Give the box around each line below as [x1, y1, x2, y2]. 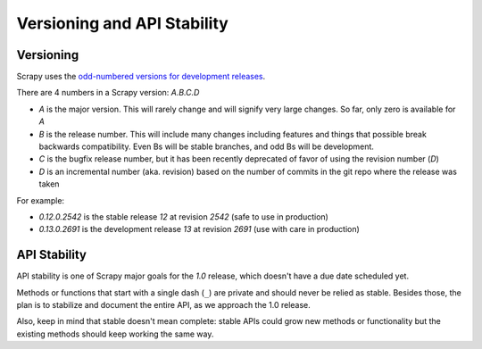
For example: [16, 195, 65, 205]
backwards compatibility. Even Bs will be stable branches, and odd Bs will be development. [38, 141, 375, 152]
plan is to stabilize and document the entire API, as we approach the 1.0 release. [16, 300, 312, 311]
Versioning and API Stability [16, 13, 229, 33]
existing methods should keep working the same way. [16, 328, 214, 339]
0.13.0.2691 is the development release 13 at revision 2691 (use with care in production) [38, 224, 361, 235]
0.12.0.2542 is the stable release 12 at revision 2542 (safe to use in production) [38, 211, 329, 222]
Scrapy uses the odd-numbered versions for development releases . [16, 71, 266, 82]
